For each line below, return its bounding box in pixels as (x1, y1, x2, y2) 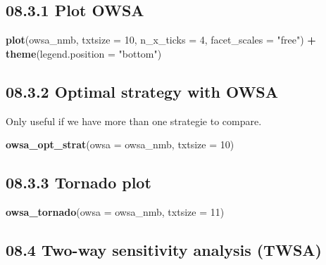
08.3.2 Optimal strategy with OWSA (6, 80, 279, 102)
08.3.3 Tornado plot (6, 172, 151, 193)
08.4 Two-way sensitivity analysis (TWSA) (6, 238, 322, 260)
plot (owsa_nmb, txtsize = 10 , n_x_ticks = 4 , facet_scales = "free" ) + (6, 32, 316, 47)
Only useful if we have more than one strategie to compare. (6, 113, 262, 128)
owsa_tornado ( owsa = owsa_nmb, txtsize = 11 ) (6, 204, 225, 219)
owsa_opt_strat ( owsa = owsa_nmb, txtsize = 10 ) (6, 137, 234, 152)
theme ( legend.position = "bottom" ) (6, 46, 162, 60)
